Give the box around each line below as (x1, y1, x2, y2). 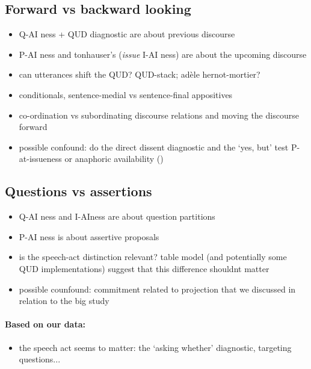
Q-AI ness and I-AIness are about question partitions (19, 210, 215, 223)
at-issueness (19, 152, 62, 165)
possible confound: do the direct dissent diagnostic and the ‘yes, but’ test (19, 140, 289, 153)
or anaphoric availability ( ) (64, 152, 164, 165)
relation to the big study (19, 294, 109, 307)
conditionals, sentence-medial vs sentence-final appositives (19, 88, 233, 101)
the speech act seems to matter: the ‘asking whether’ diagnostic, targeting (19, 341, 292, 353)
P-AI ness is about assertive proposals (19, 230, 159, 243)
